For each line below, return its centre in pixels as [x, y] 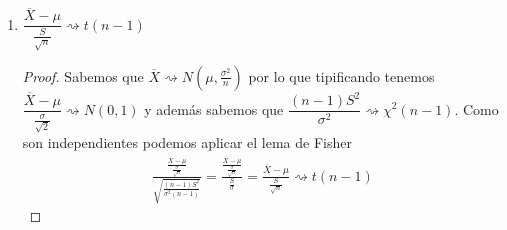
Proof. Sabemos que [83, 75]
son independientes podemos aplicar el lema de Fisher [187, 141]
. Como [476, 108]
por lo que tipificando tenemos [341, 75]
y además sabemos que [214, 108]
